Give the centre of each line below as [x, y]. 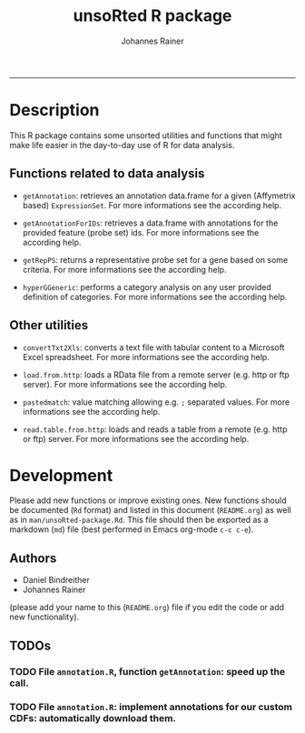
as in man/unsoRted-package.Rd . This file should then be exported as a [139, 520]
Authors [33, 558]
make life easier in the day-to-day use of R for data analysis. [122, 145]
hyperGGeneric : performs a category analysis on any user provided [147, 286]
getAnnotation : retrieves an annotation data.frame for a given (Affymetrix [159, 196]
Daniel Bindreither [56, 580]
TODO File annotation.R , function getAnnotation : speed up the [148, 671]
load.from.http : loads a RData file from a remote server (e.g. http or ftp [156, 375]
